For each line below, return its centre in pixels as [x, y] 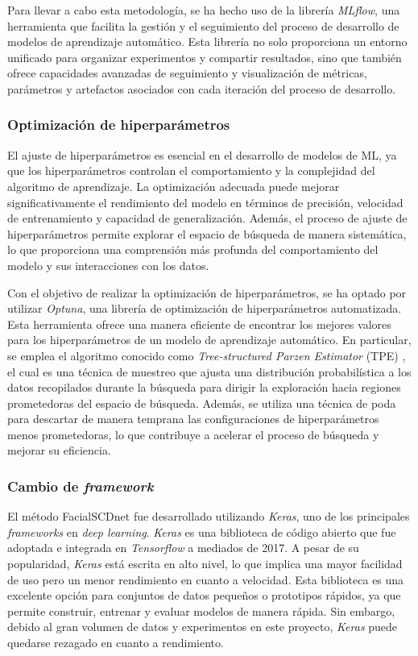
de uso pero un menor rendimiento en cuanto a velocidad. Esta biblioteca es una [206, 579]
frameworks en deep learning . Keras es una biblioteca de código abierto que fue [202, 531]
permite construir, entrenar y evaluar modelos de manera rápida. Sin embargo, [201, 610]
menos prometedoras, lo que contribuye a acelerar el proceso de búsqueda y [193, 434]
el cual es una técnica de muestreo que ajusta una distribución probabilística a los [209, 371]
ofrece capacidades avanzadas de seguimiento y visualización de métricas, [187, 73]
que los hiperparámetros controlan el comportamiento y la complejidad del [191, 170]
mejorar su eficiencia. [59, 450]
